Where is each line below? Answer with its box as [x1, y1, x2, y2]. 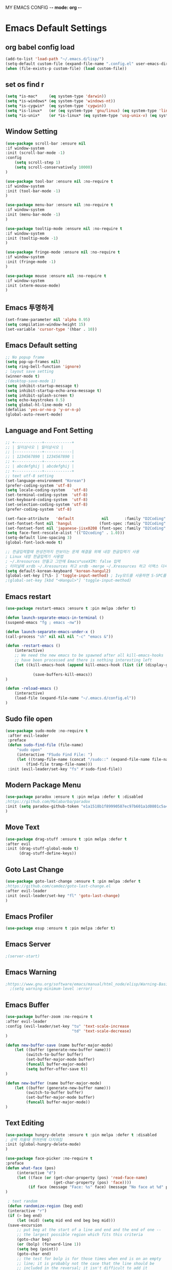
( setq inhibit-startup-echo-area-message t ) [5, 388, 102, 393]
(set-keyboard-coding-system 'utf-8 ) [5, 497, 88, 503]
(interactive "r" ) [7, 1208, 47, 1213]
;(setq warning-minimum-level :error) [10, 986, 93, 992]
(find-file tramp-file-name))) [26, 761, 93, 767]
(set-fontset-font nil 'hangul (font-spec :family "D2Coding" [5, 521, 166, 526]
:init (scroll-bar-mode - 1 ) [5, 150, 66, 156]
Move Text [5, 823, 40, 832]
